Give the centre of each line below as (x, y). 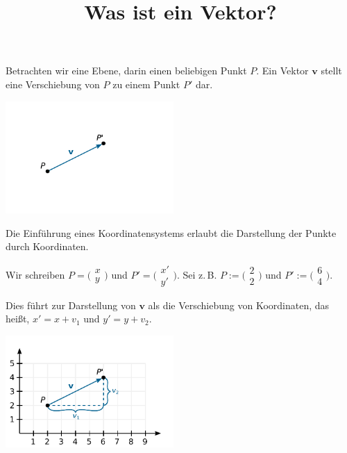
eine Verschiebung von (53, 84)
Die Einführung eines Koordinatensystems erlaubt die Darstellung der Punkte (171, 232)
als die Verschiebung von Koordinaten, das (239, 305)
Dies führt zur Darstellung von (71, 305)
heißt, (18, 319)
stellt (331, 71)
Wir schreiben (35, 274)
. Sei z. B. (197, 274)
